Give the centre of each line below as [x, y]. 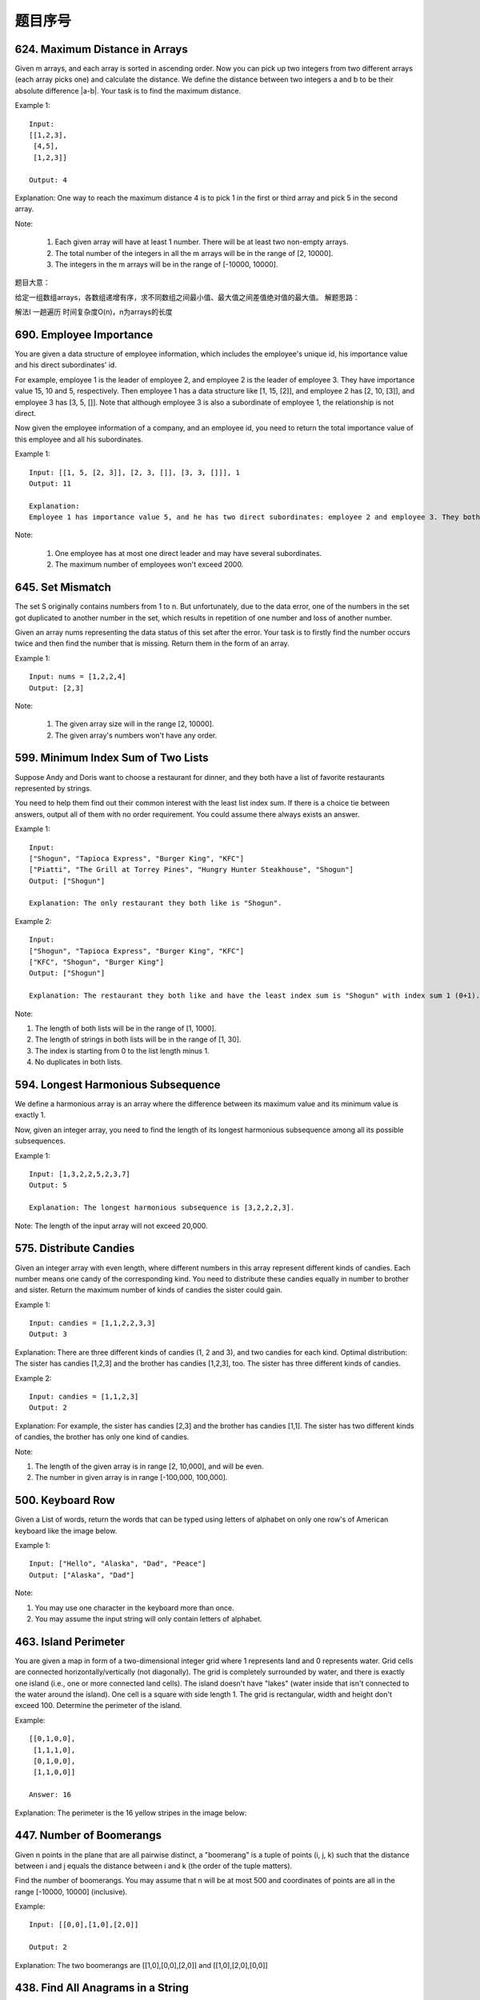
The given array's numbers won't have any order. [136, 735]
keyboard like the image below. [66, 1530]
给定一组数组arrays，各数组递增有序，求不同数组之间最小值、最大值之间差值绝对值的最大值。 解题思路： [187, 297]
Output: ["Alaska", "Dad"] [82, 1575]
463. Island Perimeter [70, 1641]
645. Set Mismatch [63, 588]
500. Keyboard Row [65, 1500]
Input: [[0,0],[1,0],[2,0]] [84, 1925]
